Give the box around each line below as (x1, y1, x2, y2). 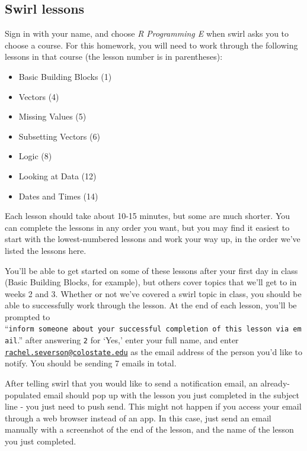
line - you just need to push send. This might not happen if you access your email (5, 400, 302, 413)
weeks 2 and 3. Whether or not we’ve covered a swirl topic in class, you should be (5, 287, 302, 299)
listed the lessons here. (5, 244, 87, 256)
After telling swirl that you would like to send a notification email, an (5, 377, 258, 389)
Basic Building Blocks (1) (18, 70, 112, 82)
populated (5, 388, 41, 401)
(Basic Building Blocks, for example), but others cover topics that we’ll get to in (5, 276, 297, 288)
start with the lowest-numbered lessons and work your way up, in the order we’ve (5, 233, 300, 245)
